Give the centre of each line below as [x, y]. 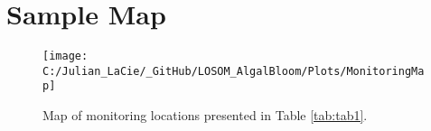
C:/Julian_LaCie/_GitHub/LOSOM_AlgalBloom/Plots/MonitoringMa [234, 71]
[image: [66, 56]
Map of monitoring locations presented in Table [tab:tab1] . [205, 115]
